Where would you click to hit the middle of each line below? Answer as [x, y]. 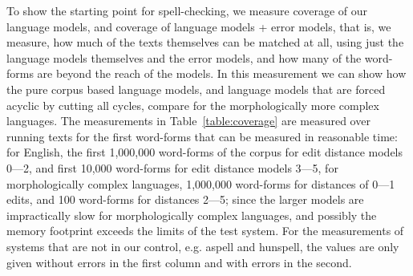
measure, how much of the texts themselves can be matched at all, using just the [205, 42]
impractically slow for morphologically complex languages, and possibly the [192, 215]
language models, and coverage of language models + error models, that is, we [199, 26]
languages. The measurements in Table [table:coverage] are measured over [188, 121]
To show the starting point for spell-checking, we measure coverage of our [187, 10]
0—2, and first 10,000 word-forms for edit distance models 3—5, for [172, 167]
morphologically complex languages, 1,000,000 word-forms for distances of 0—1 [201, 183]
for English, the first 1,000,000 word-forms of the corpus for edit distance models [205, 152]
